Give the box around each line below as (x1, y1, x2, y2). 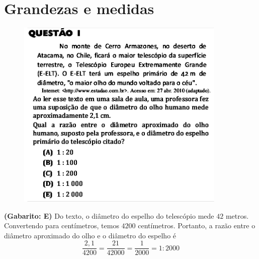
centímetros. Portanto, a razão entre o (138, 220, 255, 231)
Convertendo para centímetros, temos (4, 220, 119, 231)
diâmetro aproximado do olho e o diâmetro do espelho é (4, 230, 177, 240)
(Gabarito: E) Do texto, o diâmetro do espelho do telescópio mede (4, 210, 214, 221)
